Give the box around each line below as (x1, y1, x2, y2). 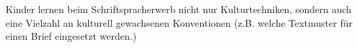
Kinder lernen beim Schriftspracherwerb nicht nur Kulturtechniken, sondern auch (6, 2, 352, 16)
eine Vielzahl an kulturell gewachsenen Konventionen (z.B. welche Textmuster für (6, 15, 352, 29)
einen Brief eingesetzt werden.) (6, 29, 137, 43)
